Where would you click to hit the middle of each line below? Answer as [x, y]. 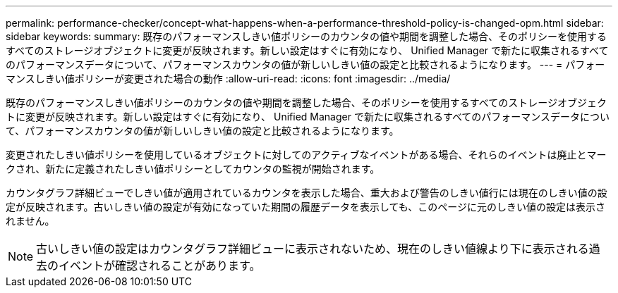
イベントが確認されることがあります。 [160, 266]
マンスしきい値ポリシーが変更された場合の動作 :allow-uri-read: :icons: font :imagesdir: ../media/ [228, 79]
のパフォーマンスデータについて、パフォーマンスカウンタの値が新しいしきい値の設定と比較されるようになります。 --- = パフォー [305, 64]
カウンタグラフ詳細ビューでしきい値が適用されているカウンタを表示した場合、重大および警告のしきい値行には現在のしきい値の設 [307, 193]
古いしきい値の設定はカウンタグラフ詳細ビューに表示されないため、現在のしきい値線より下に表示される [313, 249]
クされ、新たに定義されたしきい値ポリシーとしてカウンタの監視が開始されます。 [193, 169]
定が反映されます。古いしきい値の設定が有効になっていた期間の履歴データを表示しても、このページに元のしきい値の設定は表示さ [306, 207]
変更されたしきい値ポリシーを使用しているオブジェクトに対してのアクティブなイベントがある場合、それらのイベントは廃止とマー [306, 155]
